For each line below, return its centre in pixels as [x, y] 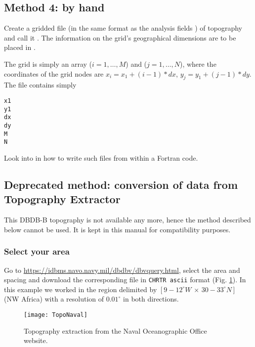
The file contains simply [40, 85]
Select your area [37, 251]
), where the [198, 64]
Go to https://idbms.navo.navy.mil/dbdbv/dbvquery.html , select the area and [122, 270]
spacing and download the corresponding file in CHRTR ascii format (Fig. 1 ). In [125, 280]
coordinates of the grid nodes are [54, 73]
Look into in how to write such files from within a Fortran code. [101, 157]
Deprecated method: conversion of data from [121, 184]
